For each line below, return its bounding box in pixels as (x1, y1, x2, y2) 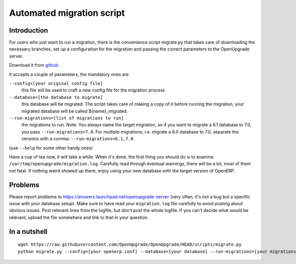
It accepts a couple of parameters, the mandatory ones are (9, 71, 129, 77)
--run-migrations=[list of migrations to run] (9, 115, 124, 121)
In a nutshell (9, 227, 48, 236)
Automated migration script (9, 7, 125, 18)
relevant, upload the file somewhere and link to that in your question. (9, 214, 149, 220)
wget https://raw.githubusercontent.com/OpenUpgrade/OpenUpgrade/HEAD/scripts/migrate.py (18, 242, 242, 247)
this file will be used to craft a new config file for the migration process (21, 87, 165, 93)
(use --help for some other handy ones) (9, 145, 93, 151)
